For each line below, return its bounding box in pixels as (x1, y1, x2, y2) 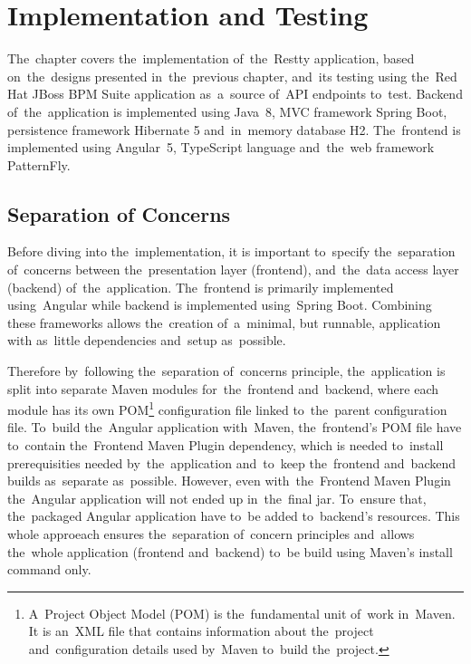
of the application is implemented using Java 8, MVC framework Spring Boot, (7, 101, 447, 120)
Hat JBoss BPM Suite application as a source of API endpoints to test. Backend (7, 84, 463, 103)
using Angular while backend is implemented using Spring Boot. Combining (7, 295, 432, 314)
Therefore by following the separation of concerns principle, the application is (7, 361, 446, 380)
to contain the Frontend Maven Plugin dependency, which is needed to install (7, 436, 444, 455)
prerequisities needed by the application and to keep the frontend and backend (7, 453, 456, 472)
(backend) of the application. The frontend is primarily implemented (7, 277, 394, 296)
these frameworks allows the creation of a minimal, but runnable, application (7, 313, 441, 332)
